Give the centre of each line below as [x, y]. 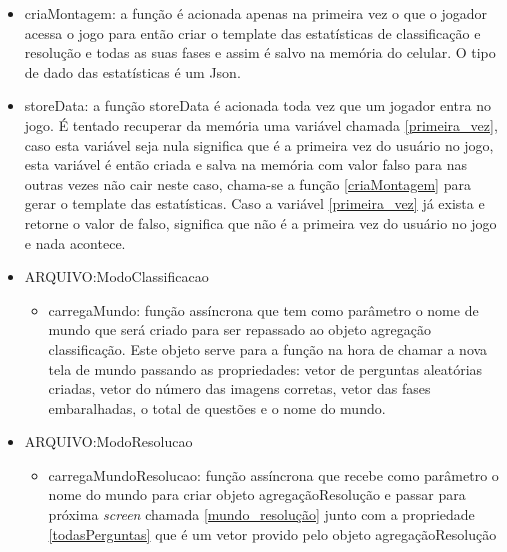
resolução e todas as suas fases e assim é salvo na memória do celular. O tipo [260, 52]
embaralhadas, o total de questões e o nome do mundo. [217, 407]
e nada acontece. [75, 242]
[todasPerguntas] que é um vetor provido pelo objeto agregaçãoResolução [272, 533]
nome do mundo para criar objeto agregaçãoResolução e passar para [257, 494]
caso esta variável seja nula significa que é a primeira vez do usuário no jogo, [259, 144]
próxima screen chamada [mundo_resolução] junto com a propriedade [261, 514]
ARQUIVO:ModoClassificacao [116, 276]
